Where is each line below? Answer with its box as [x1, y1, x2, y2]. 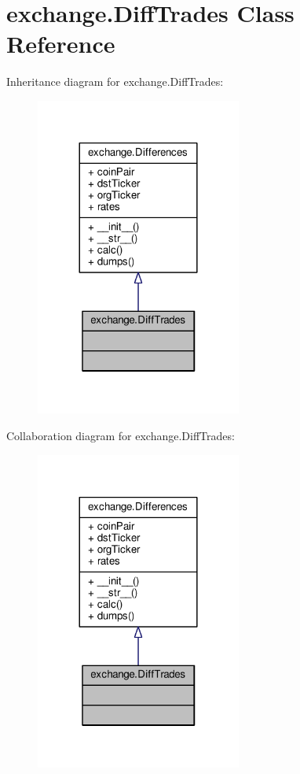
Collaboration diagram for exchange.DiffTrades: [6, 427, 235, 443]
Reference [6, 28, 115, 60]
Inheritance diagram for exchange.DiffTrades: [6, 73, 224, 90]
